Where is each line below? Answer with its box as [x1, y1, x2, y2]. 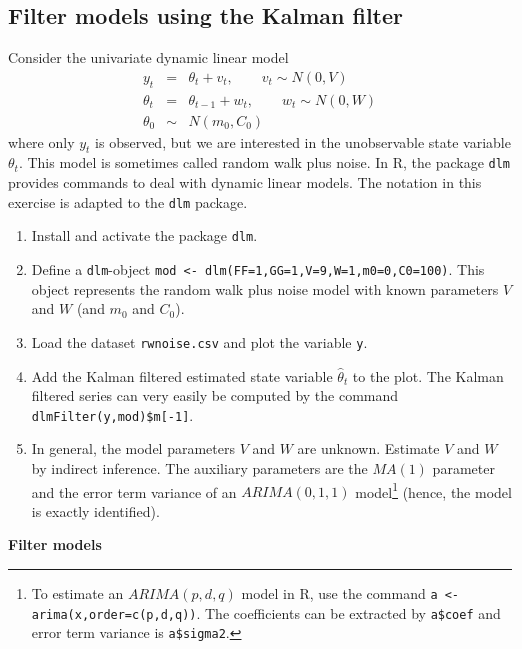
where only [8, 131, 75, 152]
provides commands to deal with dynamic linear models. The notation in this [8, 172, 482, 193]
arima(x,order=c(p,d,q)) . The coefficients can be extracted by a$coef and [31, 602, 501, 623]
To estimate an [31, 583, 124, 604]
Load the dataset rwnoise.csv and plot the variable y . [31, 331, 368, 352]
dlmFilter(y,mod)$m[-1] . [31, 404, 194, 425]
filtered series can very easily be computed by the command [31, 385, 399, 406]
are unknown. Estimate [297, 438, 440, 459]
